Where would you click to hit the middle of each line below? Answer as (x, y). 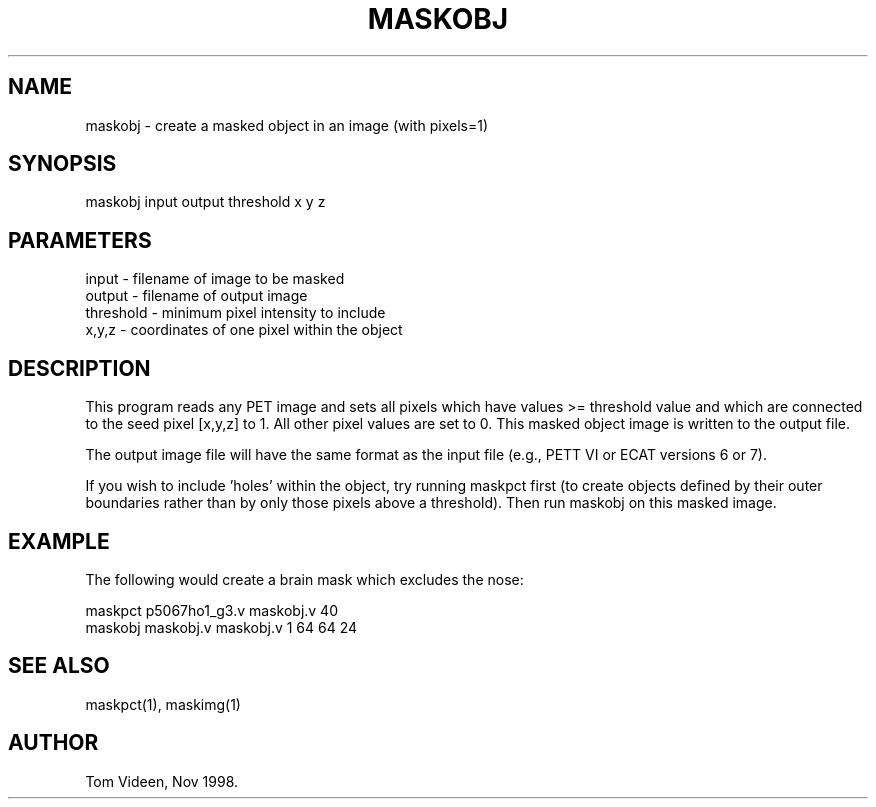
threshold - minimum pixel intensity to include (235, 313)
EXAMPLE (59, 541)
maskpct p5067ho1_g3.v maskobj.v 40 (211, 610)
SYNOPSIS (62, 164)
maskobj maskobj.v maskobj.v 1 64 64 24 (221, 627)
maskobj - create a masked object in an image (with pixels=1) (286, 125)
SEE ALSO (59, 666)
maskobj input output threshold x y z (205, 202)
